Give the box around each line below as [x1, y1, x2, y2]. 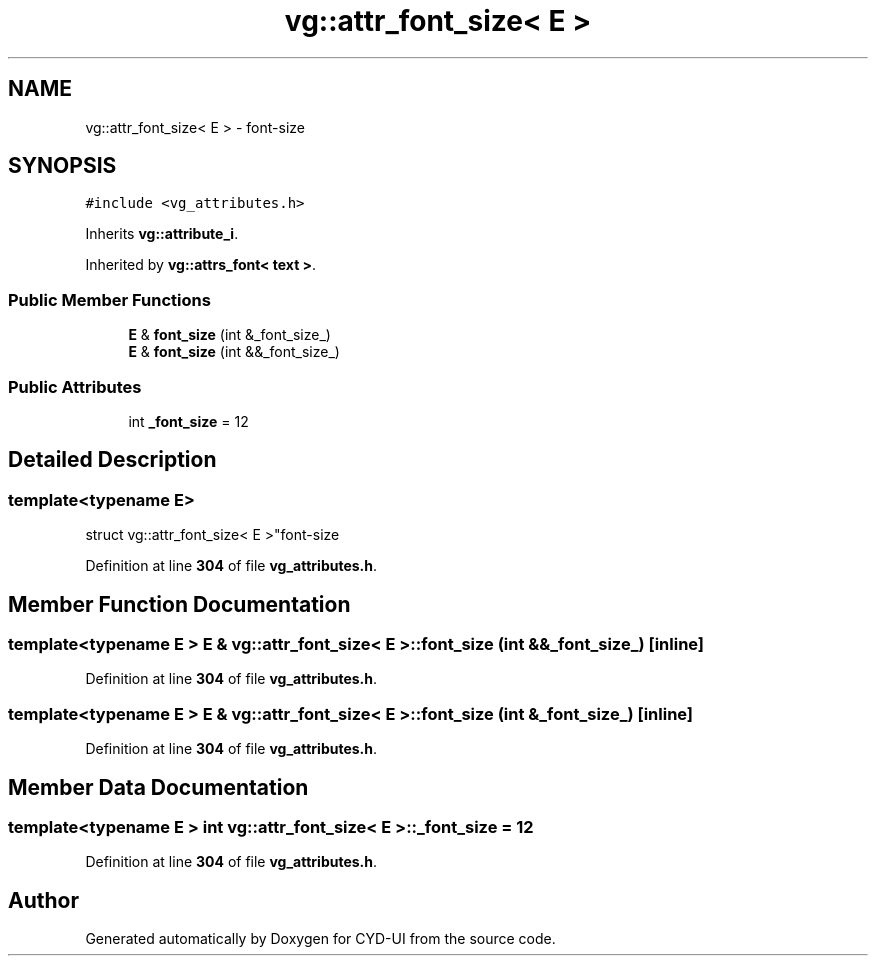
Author [8, 887, 79, 913]
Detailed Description [8, 447, 217, 473]
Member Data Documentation [8, 774, 309, 800]
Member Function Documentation [8, 591, 351, 617]
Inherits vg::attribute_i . [85, 225, 239, 243]
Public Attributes [8, 376, 142, 397]
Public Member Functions [8, 289, 211, 310]
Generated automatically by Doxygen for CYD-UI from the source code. [85, 930, 556, 948]
